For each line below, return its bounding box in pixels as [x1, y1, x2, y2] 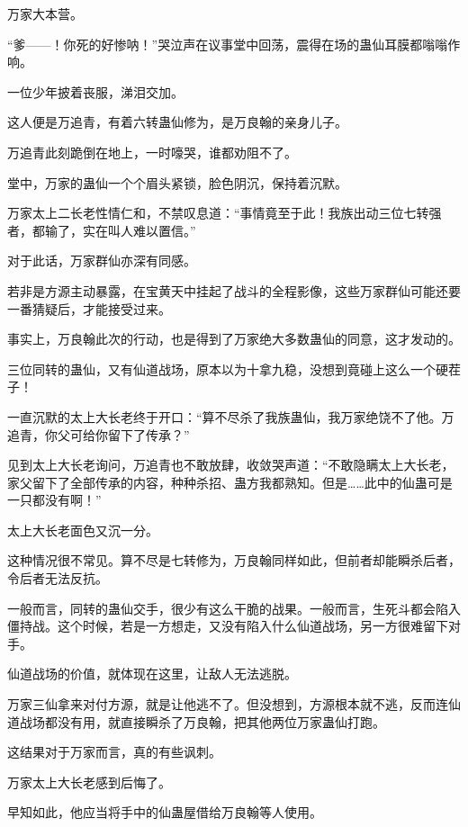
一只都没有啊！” [7, 490, 102, 509]
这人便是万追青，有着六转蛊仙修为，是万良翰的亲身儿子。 [7, 112, 347, 131]
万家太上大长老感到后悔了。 [7, 772, 171, 791]
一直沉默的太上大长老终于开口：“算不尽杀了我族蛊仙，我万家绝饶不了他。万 [7, 407, 454, 426]
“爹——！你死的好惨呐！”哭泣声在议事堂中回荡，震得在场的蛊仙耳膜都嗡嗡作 [7, 34, 461, 53]
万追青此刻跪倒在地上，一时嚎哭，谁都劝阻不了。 [7, 142, 297, 161]
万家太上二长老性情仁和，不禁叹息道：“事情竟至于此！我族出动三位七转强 [7, 203, 442, 222]
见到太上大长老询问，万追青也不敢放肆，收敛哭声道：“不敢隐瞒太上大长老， [7, 455, 454, 474]
